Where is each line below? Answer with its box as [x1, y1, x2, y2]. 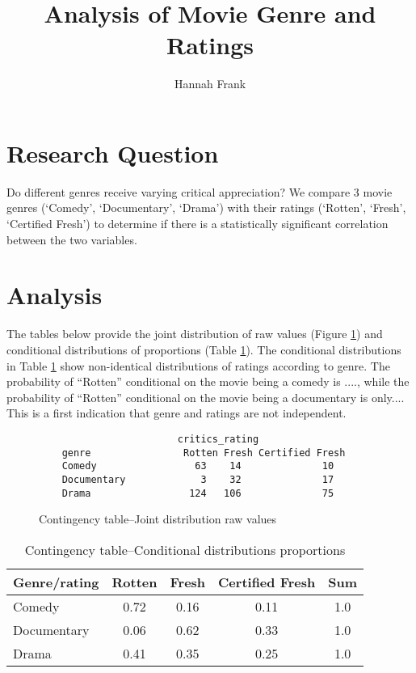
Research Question [6, 136, 219, 169]
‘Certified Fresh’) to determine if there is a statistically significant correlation [6, 215, 389, 232]
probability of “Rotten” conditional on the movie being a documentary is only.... [6, 388, 405, 405]
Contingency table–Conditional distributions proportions [24, 540, 346, 559]
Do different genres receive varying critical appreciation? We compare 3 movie [6, 183, 393, 200]
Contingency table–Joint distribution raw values [39, 510, 277, 527]
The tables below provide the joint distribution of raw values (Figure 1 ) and [6, 325, 383, 342]
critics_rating [177, 433, 259, 445]
